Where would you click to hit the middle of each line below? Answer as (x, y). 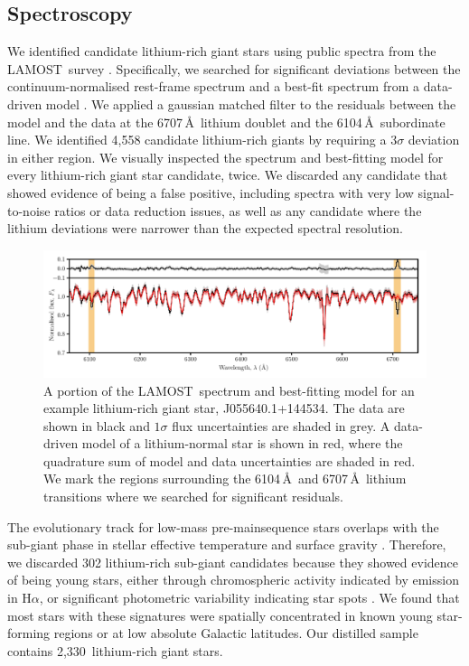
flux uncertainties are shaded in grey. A (281, 425)
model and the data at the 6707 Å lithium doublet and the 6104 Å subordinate (226, 122)
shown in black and (97, 425)
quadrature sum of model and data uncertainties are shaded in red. (230, 460)
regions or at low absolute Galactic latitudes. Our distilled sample (236, 633)
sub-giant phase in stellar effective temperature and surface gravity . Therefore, (227, 544)
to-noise (29, 210)
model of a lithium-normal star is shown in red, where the (242, 443)
